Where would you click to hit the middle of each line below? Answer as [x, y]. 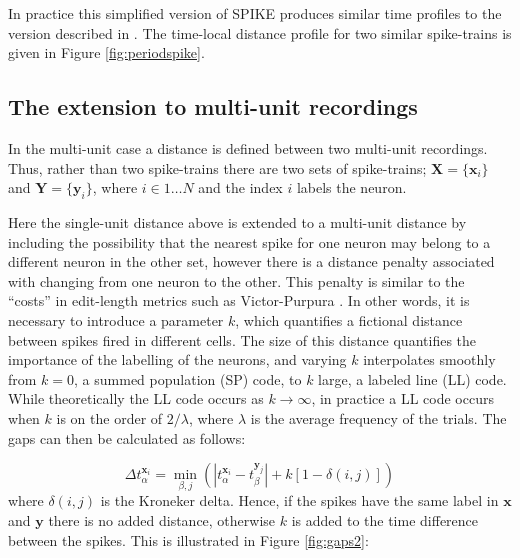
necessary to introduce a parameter [116, 319]
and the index [240, 187]
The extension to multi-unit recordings [213, 106]
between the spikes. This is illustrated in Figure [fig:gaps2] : [188, 539]
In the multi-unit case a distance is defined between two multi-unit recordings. [248, 147]
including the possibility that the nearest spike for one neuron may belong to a [249, 241]
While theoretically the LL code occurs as [136, 398]
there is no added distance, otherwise [162, 519]
